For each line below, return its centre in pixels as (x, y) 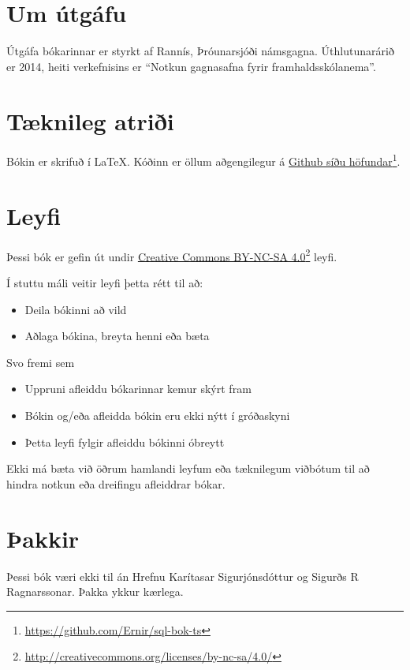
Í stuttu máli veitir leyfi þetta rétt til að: (105, 283)
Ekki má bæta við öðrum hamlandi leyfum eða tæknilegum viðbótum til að (188, 468)
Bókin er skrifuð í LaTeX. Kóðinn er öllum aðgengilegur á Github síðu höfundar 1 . (203, 160)
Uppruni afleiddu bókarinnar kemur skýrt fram (138, 389)
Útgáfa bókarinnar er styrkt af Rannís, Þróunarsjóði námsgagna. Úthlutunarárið (200, 51)
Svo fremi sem (41, 362)
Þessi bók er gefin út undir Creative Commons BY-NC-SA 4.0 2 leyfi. (172, 255)
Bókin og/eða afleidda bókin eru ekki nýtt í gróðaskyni (157, 415)
